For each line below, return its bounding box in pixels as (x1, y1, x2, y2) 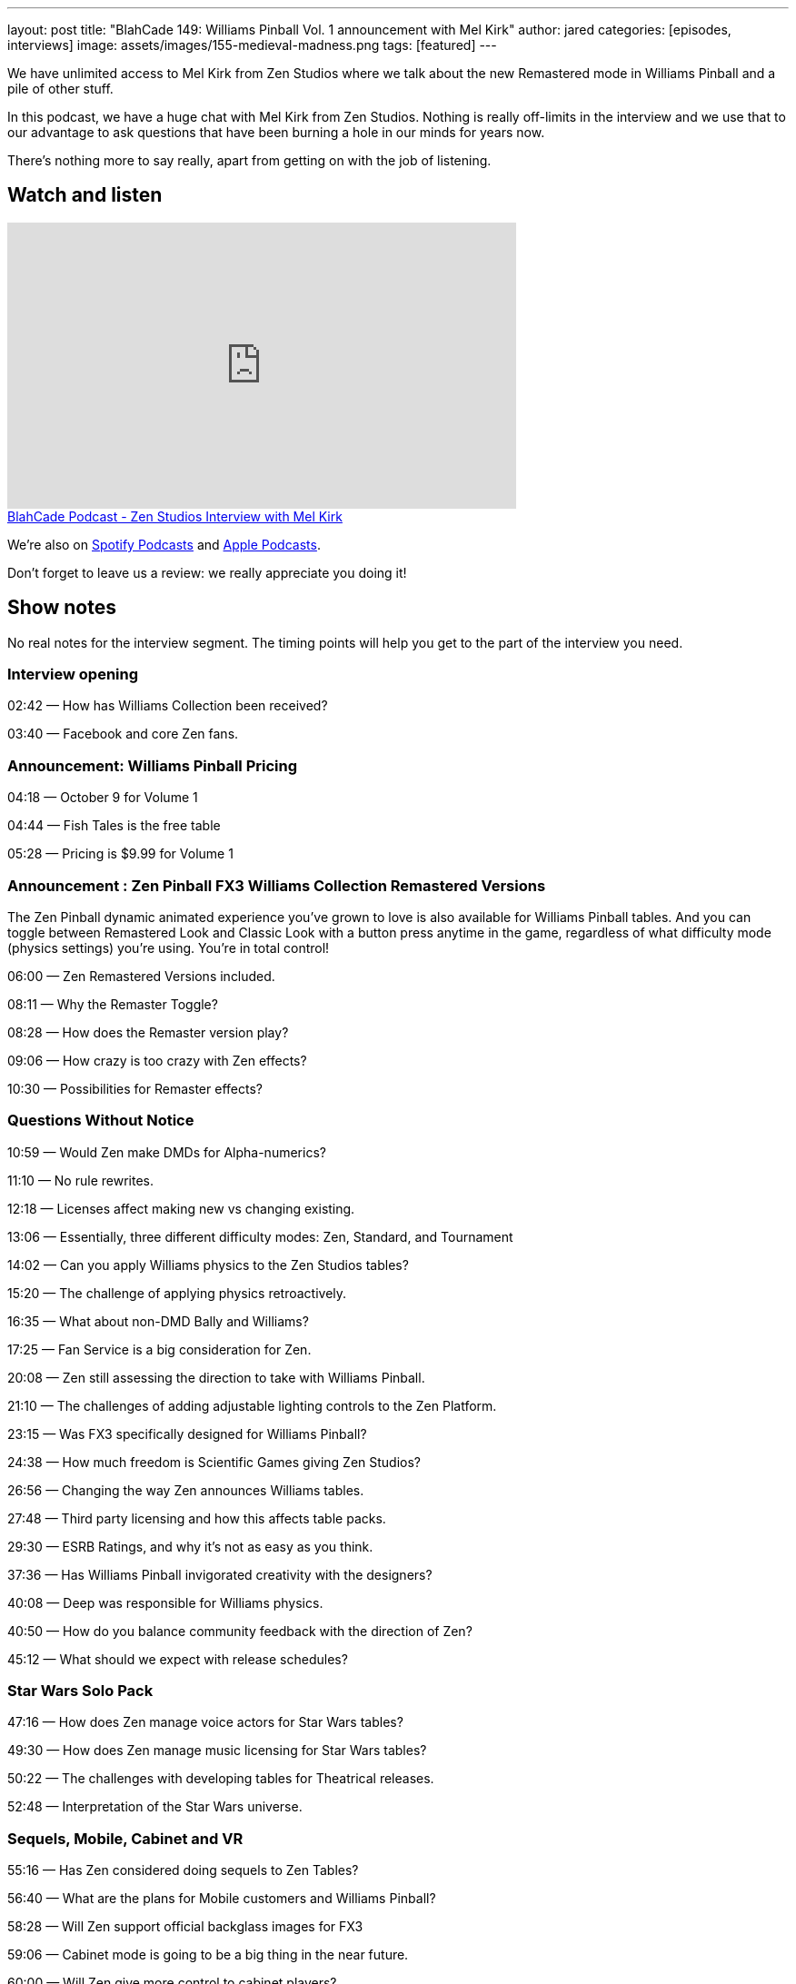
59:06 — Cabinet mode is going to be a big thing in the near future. (7, 1947, 409, 1963)
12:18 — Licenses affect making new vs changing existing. (7, 1200, 355, 1216)
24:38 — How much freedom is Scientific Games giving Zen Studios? (7, 1453, 421, 1470)
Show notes (7, 596, 116, 620)
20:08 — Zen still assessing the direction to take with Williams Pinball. (7, 1369, 425, 1385)
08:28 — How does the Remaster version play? (7, 1024, 289, 1040)
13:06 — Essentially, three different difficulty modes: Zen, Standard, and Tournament (7, 1228, 513, 1245)
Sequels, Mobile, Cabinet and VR (7, 1829, 244, 1848)
